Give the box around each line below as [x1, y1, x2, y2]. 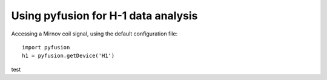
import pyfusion [22, 44, 70, 51]
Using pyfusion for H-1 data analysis [11, 9, 198, 22]
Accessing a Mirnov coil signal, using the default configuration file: [11, 30, 178, 37]
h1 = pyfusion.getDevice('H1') [22, 52, 115, 60]
